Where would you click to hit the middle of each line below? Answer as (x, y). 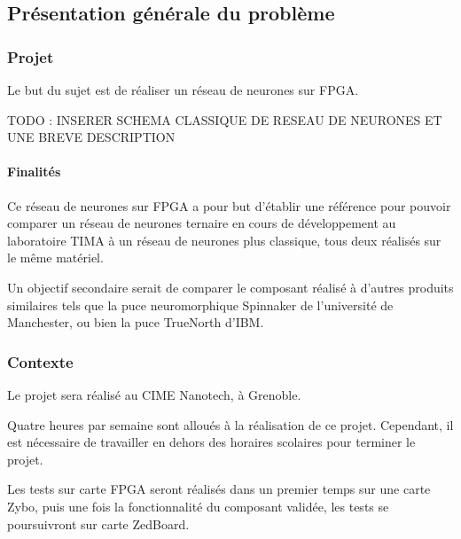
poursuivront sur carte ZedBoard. (98, 523)
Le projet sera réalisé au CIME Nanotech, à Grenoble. (154, 394)
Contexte (40, 361)
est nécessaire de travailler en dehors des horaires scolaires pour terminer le (211, 442)
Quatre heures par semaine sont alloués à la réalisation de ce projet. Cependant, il (230, 424)
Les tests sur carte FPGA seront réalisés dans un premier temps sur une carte (219, 489)
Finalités (34, 172)
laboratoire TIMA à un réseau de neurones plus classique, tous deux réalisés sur (224, 240)
